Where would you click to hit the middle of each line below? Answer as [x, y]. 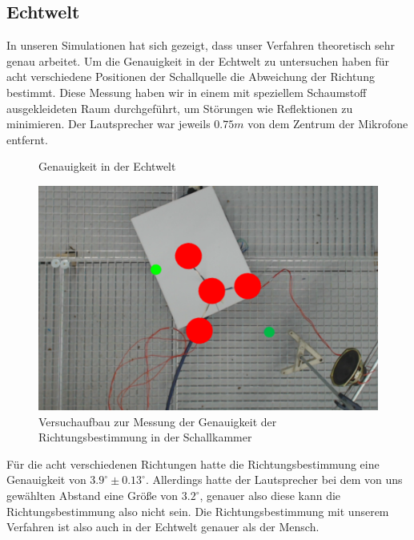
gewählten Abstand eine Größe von [92, 496]
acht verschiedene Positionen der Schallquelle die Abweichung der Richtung [191, 77]
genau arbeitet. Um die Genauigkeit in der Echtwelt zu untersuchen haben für [198, 60]
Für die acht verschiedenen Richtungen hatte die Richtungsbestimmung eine [193, 463]
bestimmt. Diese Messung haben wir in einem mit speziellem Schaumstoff [187, 92]
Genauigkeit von [46, 480]
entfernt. [27, 139]
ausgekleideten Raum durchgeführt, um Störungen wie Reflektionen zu [180, 108]
